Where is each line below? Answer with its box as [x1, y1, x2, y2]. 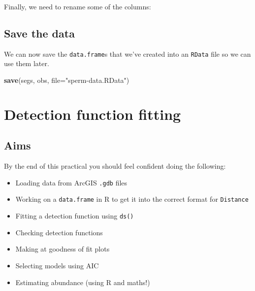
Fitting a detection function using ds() [15, 211, 134, 221]
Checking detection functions [15, 227, 103, 237]
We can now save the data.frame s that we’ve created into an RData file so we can [4, 48, 251, 59]
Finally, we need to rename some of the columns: [4, 1, 151, 11]
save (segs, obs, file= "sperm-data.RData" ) [4, 75, 129, 85]
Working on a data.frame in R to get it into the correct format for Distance [15, 194, 249, 204]
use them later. [4, 58, 49, 69]
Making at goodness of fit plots [15, 244, 110, 254]
